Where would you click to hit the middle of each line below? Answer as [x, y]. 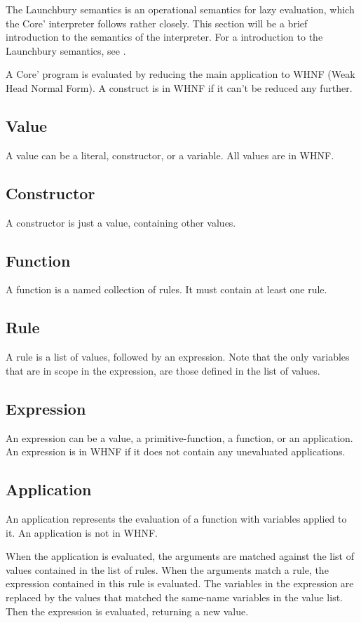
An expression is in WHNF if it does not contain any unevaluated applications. [176, 451]
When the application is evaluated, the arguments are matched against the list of [180, 556]
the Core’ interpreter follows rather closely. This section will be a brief [157, 23]
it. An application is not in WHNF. [82, 532]
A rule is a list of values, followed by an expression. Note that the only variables [178, 357]
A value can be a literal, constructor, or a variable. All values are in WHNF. [170, 155]
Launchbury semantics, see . [66, 50]
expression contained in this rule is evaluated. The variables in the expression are [180, 583]
